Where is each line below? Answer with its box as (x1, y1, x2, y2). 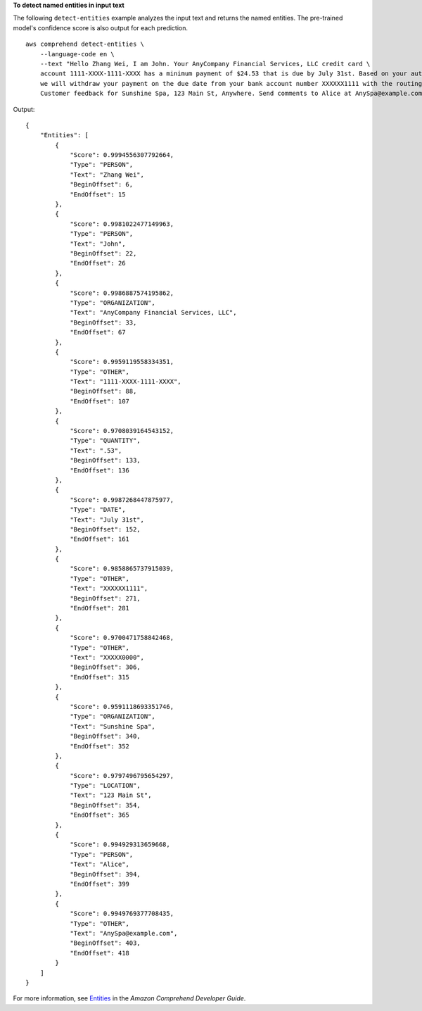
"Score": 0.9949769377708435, (70, 910, 174, 918)
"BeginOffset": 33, (70, 318, 137, 327)
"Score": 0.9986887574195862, (70, 289, 174, 297)
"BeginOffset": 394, (70, 870, 141, 878)
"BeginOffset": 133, (70, 456, 141, 465)
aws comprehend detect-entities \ (25, 40, 144, 49)
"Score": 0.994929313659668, (70, 841, 170, 848)
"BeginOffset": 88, (70, 387, 137, 396)
